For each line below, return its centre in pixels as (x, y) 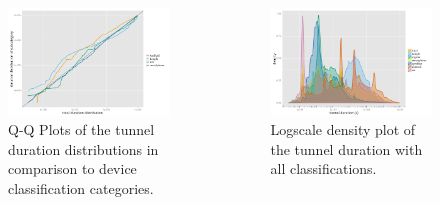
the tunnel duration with (346, 148)
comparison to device (72, 168)
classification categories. (81, 187)
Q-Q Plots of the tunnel (81, 129)
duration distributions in (83, 148)
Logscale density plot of (343, 129)
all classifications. (323, 168)
